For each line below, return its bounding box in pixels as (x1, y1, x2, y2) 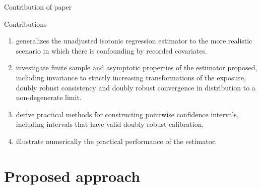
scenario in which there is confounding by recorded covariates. (16, 45, 207, 56)
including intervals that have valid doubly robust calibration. (16, 119, 204, 129)
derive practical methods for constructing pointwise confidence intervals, (16, 109, 239, 119)
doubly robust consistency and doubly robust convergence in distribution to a (16, 82, 255, 92)
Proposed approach (4, 165, 141, 186)
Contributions (4, 18, 47, 29)
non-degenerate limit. (16, 92, 82, 103)
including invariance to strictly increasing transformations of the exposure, (16, 72, 246, 82)
